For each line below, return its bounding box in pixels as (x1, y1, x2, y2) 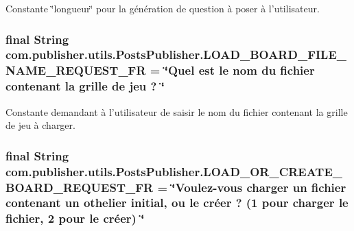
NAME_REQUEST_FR (5, 62, 146, 79)
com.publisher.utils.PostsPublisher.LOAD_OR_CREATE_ (5, 162, 343, 180)
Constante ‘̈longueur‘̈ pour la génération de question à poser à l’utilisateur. (5, 1, 320, 15)
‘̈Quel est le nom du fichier (164, 62, 315, 79)
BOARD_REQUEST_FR (5, 178, 154, 195)
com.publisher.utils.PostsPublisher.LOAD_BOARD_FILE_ (5, 46, 347, 63)
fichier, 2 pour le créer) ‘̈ (5, 210, 145, 227)
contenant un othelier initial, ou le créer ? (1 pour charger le (5, 194, 349, 211)
